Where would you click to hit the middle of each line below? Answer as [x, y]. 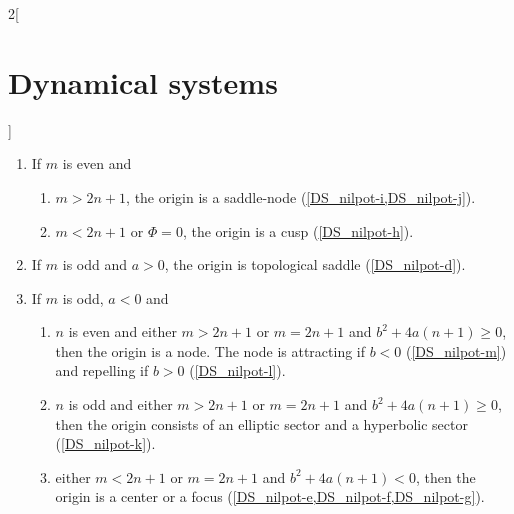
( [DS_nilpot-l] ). [237, 370]
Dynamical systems [143, 81]
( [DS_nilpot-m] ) [456, 350]
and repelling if [102, 370]
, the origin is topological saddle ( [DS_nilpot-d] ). [315, 264]
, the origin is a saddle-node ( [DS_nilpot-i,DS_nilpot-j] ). [301, 196]
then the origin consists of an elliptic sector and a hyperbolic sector [261, 423]
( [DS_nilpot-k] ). [105, 443]
